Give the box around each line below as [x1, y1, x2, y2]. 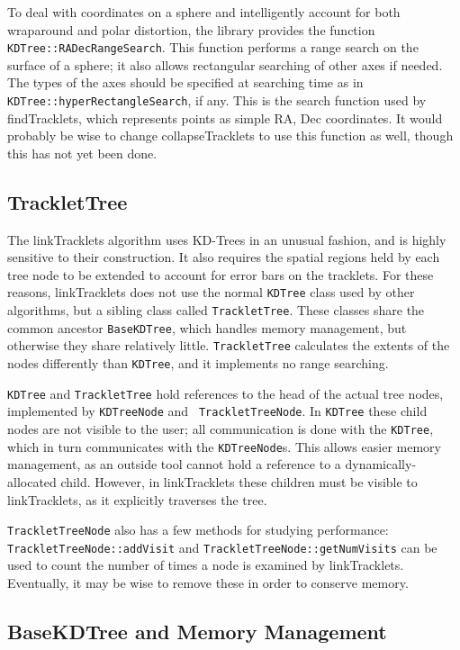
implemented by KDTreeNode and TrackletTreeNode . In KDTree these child [7, 402, 428, 420]
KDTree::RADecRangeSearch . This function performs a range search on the [7, 38, 419, 57]
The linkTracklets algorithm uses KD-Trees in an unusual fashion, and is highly [7, 230, 446, 248]
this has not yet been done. [7, 143, 158, 162]
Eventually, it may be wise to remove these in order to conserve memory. [7, 573, 409, 592]
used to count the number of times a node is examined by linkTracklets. [7, 555, 404, 574]
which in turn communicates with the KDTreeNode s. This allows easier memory [7, 437, 441, 456]
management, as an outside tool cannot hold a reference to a [7, 455, 341, 474]
